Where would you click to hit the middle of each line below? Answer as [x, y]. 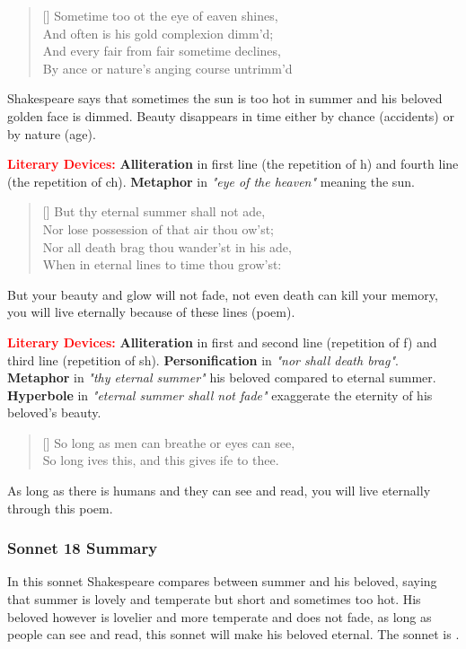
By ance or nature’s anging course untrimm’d [167, 68]
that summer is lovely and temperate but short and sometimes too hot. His [214, 599]
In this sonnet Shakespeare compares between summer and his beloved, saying [222, 581]
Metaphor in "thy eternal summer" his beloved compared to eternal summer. [222, 377]
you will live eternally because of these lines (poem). [151, 312]
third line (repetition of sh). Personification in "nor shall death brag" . [203, 360]
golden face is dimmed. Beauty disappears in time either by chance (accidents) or [231, 115]
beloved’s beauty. [54, 412]
